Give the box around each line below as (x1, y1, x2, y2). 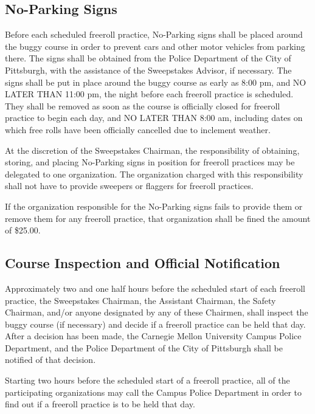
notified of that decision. (5, 353, 96, 366)
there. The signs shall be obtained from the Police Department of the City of (5, 52, 291, 64)
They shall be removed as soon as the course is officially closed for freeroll (5, 99, 280, 112)
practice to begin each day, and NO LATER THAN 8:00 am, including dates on (5, 111, 303, 124)
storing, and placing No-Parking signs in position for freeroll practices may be (5, 156, 295, 168)
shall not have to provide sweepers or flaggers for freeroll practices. (5, 179, 254, 192)
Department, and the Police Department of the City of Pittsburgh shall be (5, 341, 283, 354)
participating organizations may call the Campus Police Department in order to (5, 385, 302, 398)
